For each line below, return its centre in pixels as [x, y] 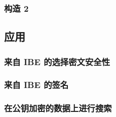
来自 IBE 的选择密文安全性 [57, 61]
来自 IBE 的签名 [36, 85]
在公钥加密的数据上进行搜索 [58, 108]
